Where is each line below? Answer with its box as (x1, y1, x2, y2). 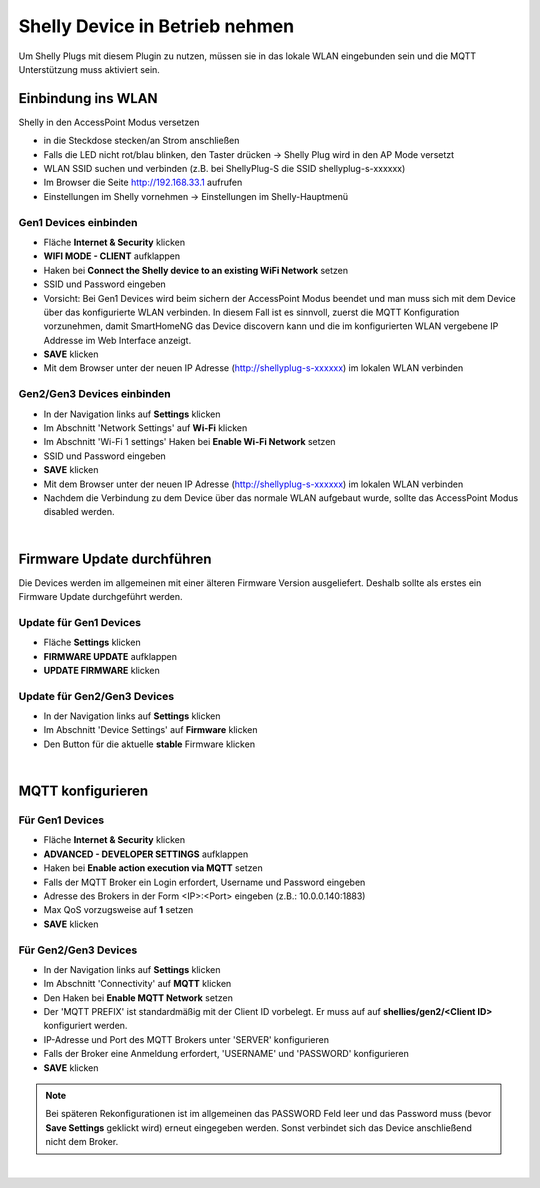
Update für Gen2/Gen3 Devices (18, 689, 175, 703)
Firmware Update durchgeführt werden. (18, 591, 183, 603)
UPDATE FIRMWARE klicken (43, 664, 160, 676)
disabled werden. (43, 506, 115, 518)
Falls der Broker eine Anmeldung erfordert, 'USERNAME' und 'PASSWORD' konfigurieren (43, 1048, 409, 1060)
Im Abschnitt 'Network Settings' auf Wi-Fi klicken (43, 421, 248, 434)
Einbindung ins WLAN (18, 90, 158, 107)
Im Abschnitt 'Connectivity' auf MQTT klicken (43, 978, 232, 990)
